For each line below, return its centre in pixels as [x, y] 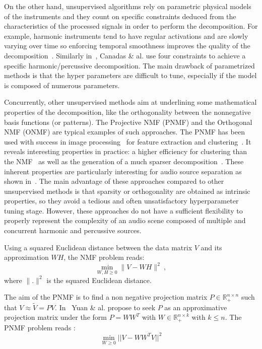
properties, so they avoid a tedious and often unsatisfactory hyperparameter [121, 201]
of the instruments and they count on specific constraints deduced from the [120, 16]
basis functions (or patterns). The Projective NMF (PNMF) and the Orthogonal [128, 122]
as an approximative [196, 307]
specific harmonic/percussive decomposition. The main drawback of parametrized [129, 65]
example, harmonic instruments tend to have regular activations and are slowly [126, 36]
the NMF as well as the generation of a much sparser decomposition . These [124, 161]
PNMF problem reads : [40, 327]
